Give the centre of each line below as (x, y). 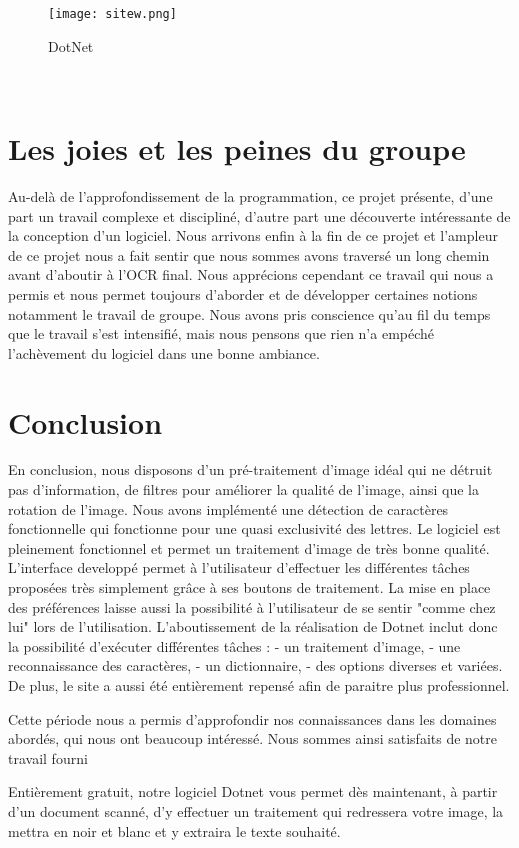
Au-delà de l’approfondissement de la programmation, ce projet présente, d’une (250, 195)
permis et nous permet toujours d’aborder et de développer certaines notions (243, 293)
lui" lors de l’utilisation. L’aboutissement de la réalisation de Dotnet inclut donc (253, 626)
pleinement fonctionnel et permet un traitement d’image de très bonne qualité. (249, 547)
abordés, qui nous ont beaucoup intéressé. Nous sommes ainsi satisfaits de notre (252, 738)
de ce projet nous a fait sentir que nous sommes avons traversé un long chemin (249, 254)
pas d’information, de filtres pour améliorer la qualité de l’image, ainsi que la (244, 489)
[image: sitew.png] (112, 14)
